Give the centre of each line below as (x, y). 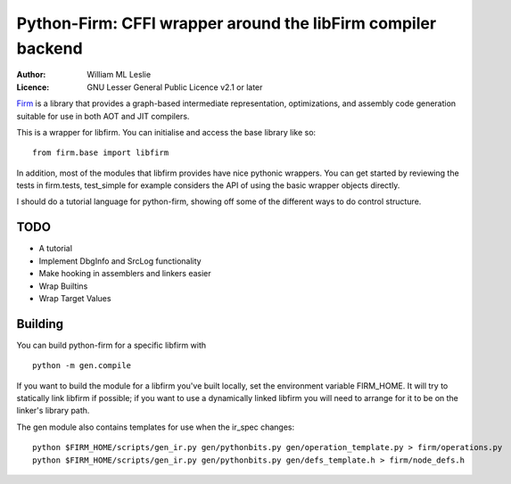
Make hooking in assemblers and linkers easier (125, 274)
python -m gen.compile (82, 366)
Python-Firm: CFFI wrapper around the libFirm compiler (227, 23)
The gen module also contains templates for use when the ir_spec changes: (156, 427)
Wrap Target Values (75, 298)
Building (40, 324)
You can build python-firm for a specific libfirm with (111, 345)
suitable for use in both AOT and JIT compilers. (103, 116)
